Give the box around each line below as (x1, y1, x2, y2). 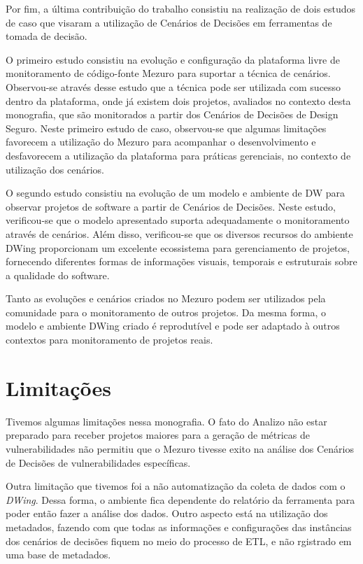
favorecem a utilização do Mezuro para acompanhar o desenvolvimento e (6, 134, 316, 149)
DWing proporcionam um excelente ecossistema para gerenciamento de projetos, (6, 240, 350, 255)
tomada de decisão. (6, 29, 87, 43)
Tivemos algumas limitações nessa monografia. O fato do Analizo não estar (6, 414, 327, 428)
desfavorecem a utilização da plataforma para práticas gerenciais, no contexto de (6, 148, 351, 162)
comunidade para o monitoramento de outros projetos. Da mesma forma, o (6, 304, 326, 319)
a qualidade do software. (6, 267, 110, 282)
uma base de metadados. (6, 547, 111, 562)
